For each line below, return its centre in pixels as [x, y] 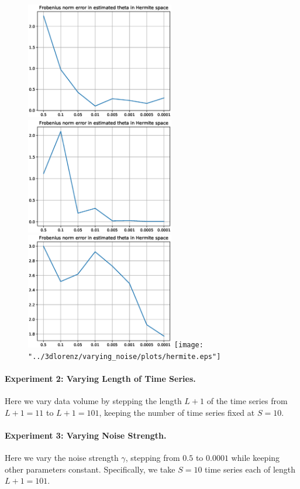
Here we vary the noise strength [62, 458]
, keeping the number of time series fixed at [177, 412]
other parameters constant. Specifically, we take [90, 469]
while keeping [256, 458]
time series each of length [250, 469]
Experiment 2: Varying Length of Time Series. [100, 379]
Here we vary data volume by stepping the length [93, 401]
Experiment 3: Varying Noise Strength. [86, 435]
